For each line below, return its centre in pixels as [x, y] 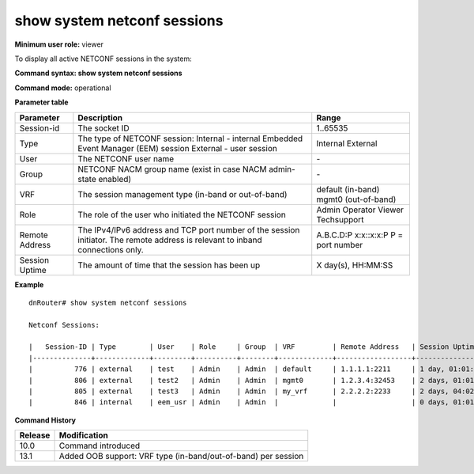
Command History [45, 420]
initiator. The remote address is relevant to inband [170, 240]
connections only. [111, 249]
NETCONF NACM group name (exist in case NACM [172, 169]
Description [100, 117]
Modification [83, 435]
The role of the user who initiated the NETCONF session [182, 214]
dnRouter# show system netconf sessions [108, 302]
